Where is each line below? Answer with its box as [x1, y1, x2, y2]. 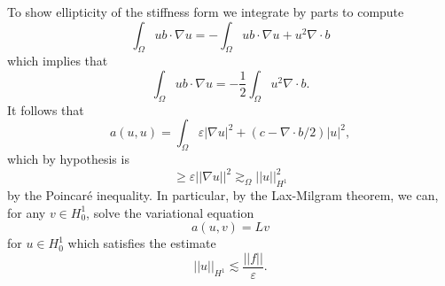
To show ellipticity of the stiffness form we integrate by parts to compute [7, 3, 404, 20]
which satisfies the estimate [67, 234, 216, 252]
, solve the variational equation [86, 203, 254, 221]
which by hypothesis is [7, 150, 129, 168]
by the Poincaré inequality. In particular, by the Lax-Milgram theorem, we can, [7, 186, 439, 205]
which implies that [7, 51, 108, 70]
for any [7, 203, 46, 221]
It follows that [7, 100, 84, 119]
